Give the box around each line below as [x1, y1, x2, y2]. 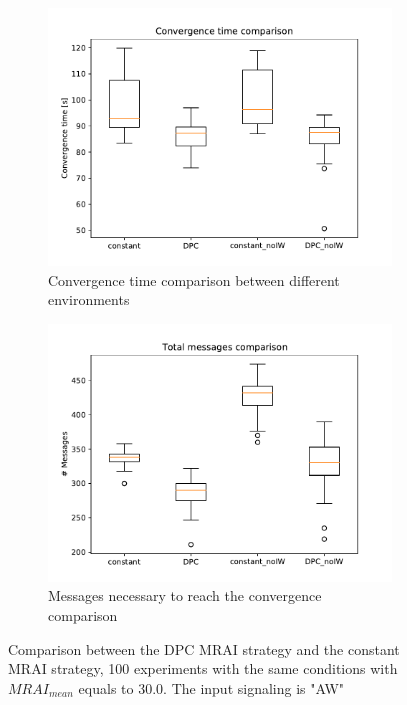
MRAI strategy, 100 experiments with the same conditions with [8, 658, 398, 679]
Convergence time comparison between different [48, 269, 340, 290]
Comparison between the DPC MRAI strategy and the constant [8, 638, 400, 659]
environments [48, 289, 130, 310]
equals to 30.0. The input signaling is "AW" [78, 677, 345, 698]
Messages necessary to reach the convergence [48, 585, 322, 606]
